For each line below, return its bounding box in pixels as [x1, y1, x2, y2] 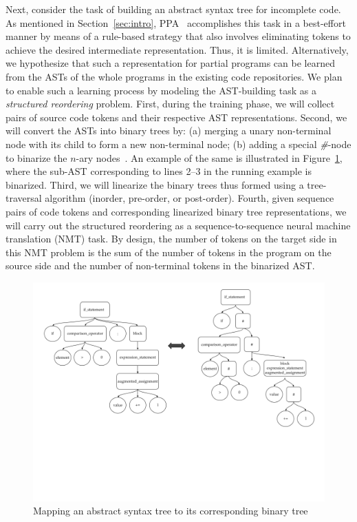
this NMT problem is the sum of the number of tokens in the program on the [6, 244, 332, 259]
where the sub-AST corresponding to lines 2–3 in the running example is [6, 164, 312, 178]
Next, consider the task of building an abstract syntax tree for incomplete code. [6, 2, 341, 16]
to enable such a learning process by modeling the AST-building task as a [6, 83, 316, 97]
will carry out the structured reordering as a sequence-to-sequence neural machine [6, 218, 351, 232]
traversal [6, 191, 42, 205]
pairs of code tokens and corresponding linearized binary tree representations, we [6, 204, 347, 218]
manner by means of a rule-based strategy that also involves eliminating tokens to [6, 29, 351, 43]
